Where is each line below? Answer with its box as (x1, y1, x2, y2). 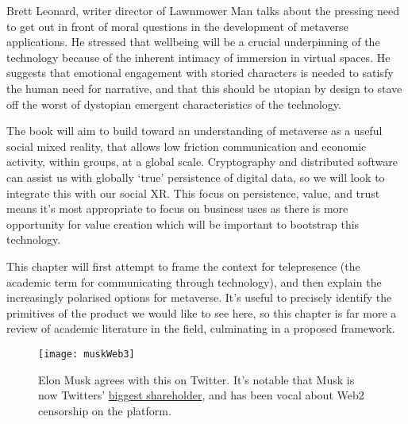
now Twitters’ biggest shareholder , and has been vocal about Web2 (38, 387, 364, 403)
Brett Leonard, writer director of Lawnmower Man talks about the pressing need (6, 2, 400, 18)
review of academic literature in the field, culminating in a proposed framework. (6, 320, 395, 337)
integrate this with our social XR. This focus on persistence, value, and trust (6, 184, 380, 201)
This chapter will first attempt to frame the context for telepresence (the (6, 257, 360, 274)
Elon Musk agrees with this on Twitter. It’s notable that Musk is (38, 371, 355, 387)
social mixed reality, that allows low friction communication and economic (6, 137, 367, 154)
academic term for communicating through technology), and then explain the (6, 273, 382, 290)
